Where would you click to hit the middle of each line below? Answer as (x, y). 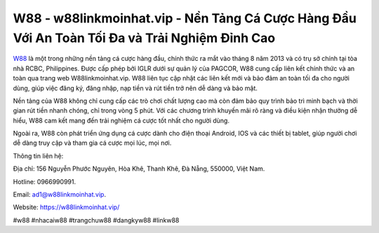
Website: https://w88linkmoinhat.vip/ (66, 207)
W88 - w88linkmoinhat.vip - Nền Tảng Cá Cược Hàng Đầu (185, 18)
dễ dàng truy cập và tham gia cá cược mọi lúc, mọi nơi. (92, 143)
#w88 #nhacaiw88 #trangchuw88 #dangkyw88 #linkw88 (96, 220)
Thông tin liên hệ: (38, 156)
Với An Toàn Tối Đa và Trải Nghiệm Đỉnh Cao (144, 38)
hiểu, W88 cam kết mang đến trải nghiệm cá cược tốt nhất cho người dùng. (121, 120)
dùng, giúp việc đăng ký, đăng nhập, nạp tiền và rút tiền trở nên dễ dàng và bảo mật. (135, 88)
